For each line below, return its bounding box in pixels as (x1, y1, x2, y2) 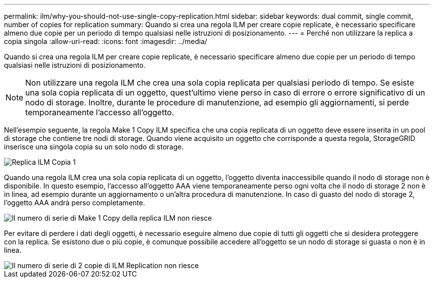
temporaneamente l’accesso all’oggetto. (25, 107, 174, 117)
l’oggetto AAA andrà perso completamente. (4, 198, 145, 207)
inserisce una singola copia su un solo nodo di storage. (4, 142, 184, 151)
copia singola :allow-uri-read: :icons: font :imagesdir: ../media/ (4, 37, 208, 46)
